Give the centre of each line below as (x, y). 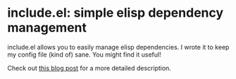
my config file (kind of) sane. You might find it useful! (84, 55)
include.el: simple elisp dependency (116, 13)
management (47, 28)
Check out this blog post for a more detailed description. (89, 68)
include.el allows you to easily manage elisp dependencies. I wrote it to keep (118, 47)
